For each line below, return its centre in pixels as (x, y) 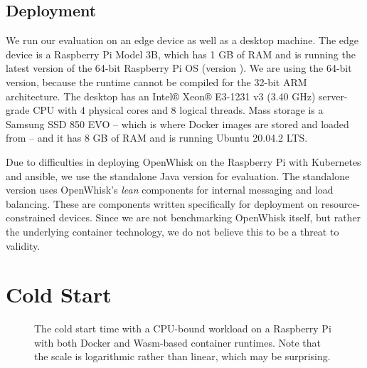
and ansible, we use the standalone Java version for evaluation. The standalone (178, 175)
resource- (341, 203)
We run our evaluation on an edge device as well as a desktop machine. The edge (182, 40)
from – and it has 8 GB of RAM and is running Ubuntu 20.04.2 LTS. (157, 138)
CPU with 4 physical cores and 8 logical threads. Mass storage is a (178, 110)
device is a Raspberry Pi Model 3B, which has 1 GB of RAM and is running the (181, 54)
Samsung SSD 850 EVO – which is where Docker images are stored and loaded (177, 123)
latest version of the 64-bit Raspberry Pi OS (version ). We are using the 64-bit (179, 68)
